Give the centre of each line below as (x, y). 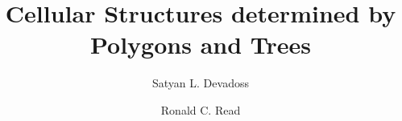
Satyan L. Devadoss (201, 83)
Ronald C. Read (201, 109)
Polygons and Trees (201, 44)
